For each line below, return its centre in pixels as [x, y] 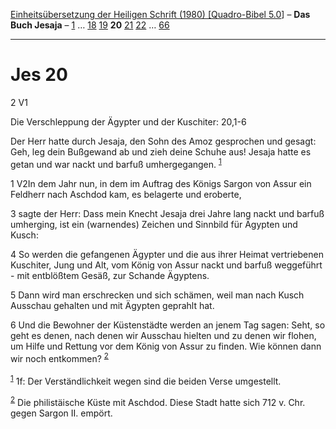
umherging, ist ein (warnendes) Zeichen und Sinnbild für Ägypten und [154, 224]
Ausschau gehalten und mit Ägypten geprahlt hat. [112, 305]
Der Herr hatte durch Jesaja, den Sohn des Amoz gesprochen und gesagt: [163, 141]
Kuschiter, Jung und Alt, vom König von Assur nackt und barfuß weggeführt [166, 265]
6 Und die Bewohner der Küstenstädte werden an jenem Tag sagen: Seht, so [168, 325]
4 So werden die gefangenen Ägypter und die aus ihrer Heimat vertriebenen [167, 254]
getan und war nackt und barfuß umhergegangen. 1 [116, 163]
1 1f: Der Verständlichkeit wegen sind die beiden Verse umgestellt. [146, 380]
